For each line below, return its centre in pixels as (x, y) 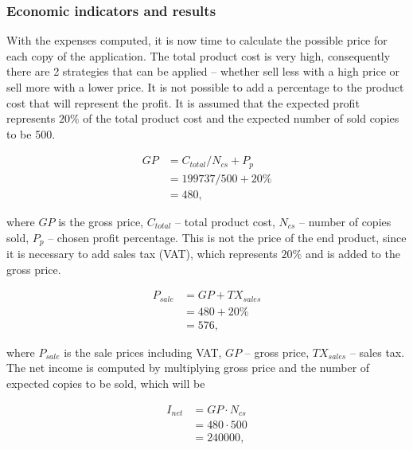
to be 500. (31, 133)
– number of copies (345, 221)
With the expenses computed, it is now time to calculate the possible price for (197, 40)
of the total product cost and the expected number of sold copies (241, 118)
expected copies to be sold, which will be (106, 383)
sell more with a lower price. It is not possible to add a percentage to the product (205, 87)
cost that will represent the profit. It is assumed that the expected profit (183, 102)
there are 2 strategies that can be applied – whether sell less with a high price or (203, 71)
